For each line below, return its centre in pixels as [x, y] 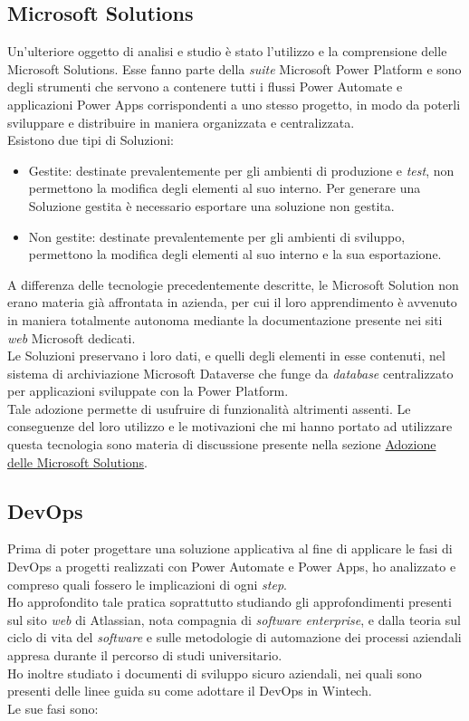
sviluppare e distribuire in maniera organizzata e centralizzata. [181, 122]
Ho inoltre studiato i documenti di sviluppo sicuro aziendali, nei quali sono [215, 673]
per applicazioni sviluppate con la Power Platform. [148, 391]
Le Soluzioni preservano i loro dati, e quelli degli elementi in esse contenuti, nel [226, 356]
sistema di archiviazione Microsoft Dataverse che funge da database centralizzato [230, 373]
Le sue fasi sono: [53, 708]
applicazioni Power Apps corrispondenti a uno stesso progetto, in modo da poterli [234, 104]
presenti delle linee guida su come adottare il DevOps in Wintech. [190, 691]
